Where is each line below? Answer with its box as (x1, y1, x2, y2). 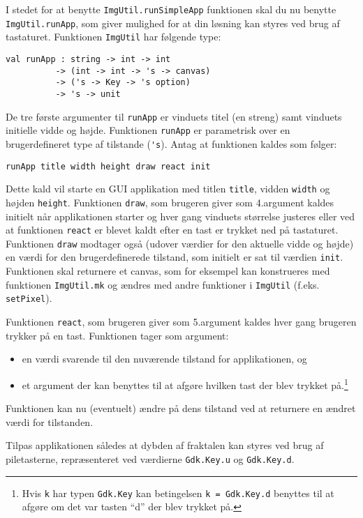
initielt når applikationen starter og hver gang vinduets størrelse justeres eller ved (6, 208, 355, 223)
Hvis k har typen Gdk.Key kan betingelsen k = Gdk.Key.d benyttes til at (22, 485, 334, 500)
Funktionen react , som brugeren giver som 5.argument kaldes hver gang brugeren (6, 314, 357, 328)
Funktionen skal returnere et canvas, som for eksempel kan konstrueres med (6, 264, 330, 278)
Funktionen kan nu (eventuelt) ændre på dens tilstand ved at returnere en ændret (6, 401, 356, 416)
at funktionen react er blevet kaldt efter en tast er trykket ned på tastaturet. (6, 222, 339, 237)
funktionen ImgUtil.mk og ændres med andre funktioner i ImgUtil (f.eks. (6, 277, 320, 291)
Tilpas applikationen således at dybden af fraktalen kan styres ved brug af (6, 438, 324, 452)
